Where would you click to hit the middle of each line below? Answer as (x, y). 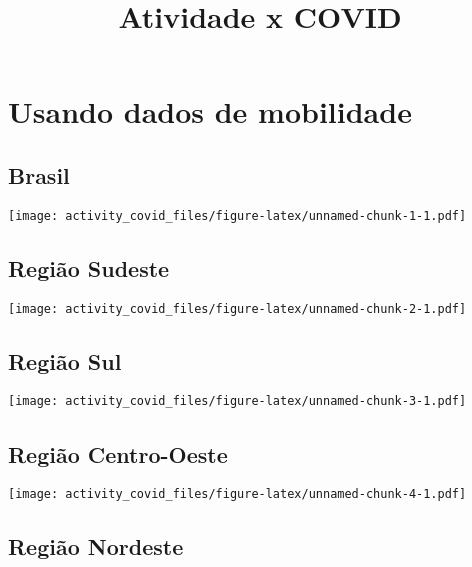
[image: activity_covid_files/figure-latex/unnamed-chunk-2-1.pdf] (237, 308)
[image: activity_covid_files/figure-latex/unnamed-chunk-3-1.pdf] (237, 401)
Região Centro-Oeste (118, 453)
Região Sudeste (89, 267)
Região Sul (65, 360)
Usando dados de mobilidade (210, 111)
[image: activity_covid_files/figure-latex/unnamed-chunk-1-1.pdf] (237, 215)
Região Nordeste (96, 546)
